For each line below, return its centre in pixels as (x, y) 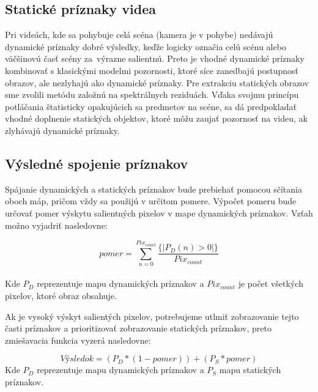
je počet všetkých (271, 283)
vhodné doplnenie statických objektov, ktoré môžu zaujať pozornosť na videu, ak (156, 118)
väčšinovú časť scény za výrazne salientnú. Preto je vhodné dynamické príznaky (155, 58)
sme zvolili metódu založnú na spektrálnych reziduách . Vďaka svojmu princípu (152, 94)
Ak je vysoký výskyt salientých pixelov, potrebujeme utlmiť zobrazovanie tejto (152, 316)
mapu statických (250, 370)
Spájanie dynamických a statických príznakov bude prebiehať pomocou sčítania (153, 189)
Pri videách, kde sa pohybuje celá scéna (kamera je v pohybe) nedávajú (139, 35)
